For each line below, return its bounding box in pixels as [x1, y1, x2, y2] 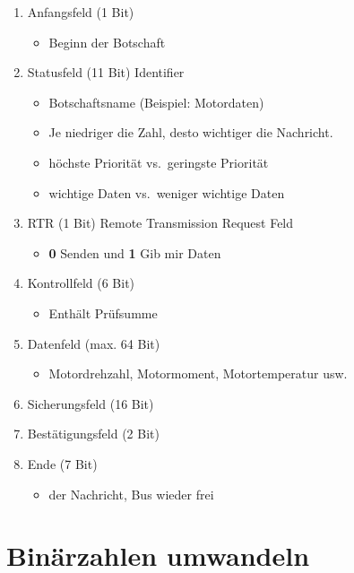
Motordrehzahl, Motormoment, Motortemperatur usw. [48, 364, 348, 383]
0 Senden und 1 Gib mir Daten [48, 243, 221, 262]
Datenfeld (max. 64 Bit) [27, 334, 160, 352]
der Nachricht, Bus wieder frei [48, 484, 214, 503]
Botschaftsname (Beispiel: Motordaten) [48, 92, 264, 111]
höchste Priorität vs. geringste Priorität [48, 152, 269, 171]
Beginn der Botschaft [48, 32, 166, 51]
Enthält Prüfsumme [48, 303, 158, 322]
